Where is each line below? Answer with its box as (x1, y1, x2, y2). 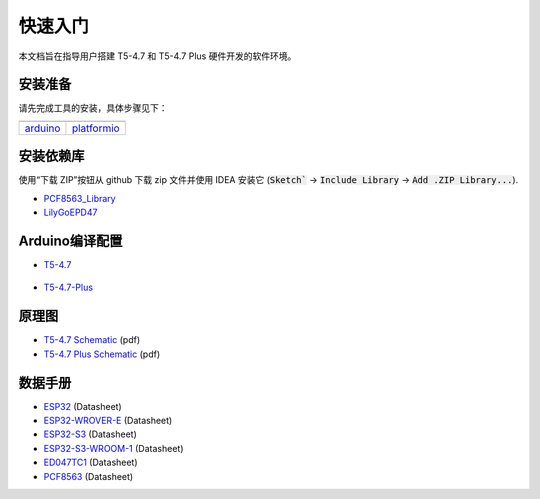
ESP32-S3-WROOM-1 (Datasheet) (43, 442, 184, 454)
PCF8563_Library (43, 192, 116, 204)
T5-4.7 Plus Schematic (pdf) (43, 348, 160, 360)
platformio (71, 121, 120, 135)
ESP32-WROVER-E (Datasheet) (43, 415, 173, 427)
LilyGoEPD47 (43, 206, 98, 219)
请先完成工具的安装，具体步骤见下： (18, 102, 168, 114)
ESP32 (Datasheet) (43, 400, 122, 412)
